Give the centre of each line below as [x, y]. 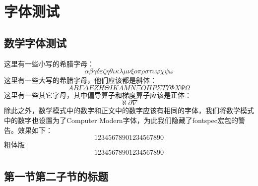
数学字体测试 [35, 42]
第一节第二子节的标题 [56, 176]
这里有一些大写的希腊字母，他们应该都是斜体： [80, 80]
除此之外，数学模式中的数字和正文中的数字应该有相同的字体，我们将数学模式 [129, 110]
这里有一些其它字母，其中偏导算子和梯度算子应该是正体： [98, 94]
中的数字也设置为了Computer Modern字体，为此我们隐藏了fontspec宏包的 [121, 120]
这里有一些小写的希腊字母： [49, 63]
